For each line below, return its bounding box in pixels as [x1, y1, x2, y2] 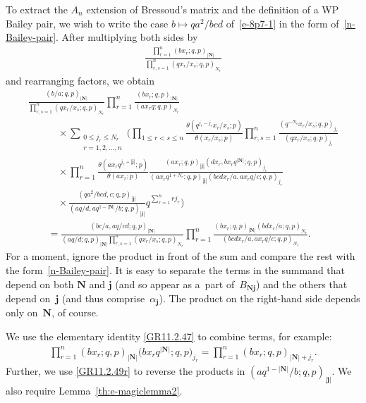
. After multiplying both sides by [56, 30, 198, 44]
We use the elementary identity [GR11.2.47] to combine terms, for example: [6, 329, 332, 344]
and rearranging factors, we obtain [6, 73, 155, 87]
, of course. [51, 305, 99, 320]
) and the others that [255, 276, 348, 291]
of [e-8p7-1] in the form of [226, 15, 339, 30]
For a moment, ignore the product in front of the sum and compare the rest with [6, 249, 355, 263]
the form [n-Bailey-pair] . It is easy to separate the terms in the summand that [6, 262, 346, 277]
